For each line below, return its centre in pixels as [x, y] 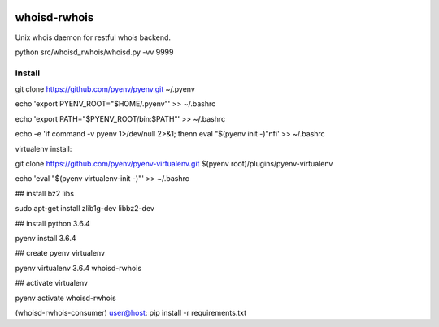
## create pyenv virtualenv [60, 253]
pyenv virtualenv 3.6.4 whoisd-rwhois [78, 268]
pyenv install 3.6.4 [46, 238]
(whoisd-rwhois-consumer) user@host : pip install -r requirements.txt [131, 312]
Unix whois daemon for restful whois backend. [93, 37]
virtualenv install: [43, 148]
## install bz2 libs [45, 193]
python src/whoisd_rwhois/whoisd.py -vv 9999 [94, 52]
